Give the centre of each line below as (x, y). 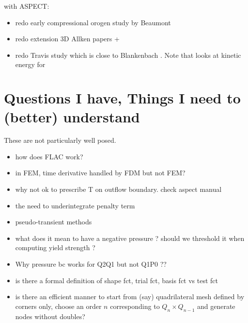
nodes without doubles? (50, 316)
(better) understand (72, 117)
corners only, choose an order (58, 306)
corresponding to (135, 306)
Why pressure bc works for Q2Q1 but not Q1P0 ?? (91, 264)
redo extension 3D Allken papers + (67, 39)
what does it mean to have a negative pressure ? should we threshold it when (130, 238)
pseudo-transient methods (54, 222)
